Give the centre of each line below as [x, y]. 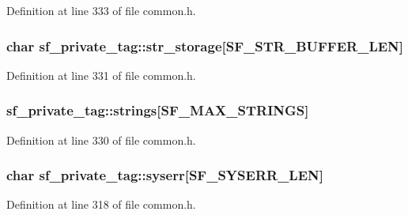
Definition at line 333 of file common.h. [101, 10]
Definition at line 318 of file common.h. [101, 204]
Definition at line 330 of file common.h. [101, 140]
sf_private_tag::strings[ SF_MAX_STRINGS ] [158, 110]
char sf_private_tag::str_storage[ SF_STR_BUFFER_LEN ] [205, 45]
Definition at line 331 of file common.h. [101, 75]
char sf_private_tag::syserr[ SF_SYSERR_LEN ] [165, 175]
